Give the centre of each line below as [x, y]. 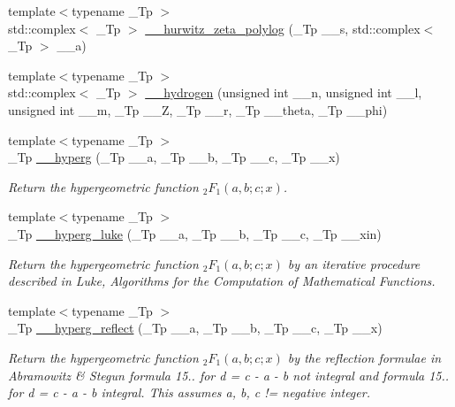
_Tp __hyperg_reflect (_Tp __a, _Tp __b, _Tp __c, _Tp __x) [195, 328]
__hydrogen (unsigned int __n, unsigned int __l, [284, 92]
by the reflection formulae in [364, 357]
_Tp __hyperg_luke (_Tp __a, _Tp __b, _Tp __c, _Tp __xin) [195, 233]
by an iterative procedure [354, 263]
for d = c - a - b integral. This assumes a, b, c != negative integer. [189, 392]
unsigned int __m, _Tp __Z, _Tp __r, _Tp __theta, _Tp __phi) [198, 109]
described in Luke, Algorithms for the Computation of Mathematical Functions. [222, 281]
